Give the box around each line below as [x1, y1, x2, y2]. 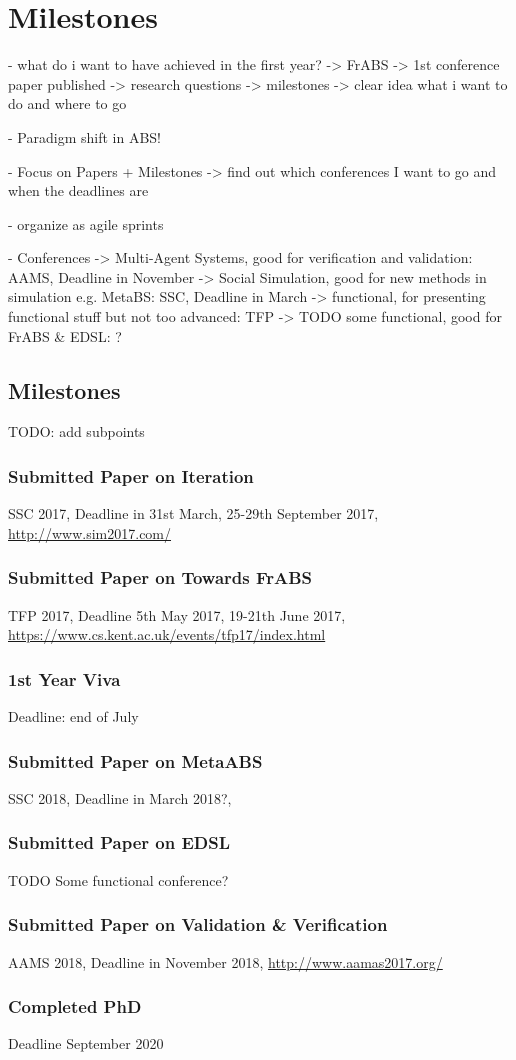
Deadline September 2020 [8, 1033, 164, 1054]
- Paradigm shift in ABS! [8, 126, 161, 147]
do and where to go [8, 93, 127, 114]
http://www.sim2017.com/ [8, 522, 172, 543]
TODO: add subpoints [8, 421, 145, 442]
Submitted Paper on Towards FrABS [8, 565, 313, 590]
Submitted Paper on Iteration [8, 463, 254, 488]
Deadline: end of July [8, 706, 139, 727]
